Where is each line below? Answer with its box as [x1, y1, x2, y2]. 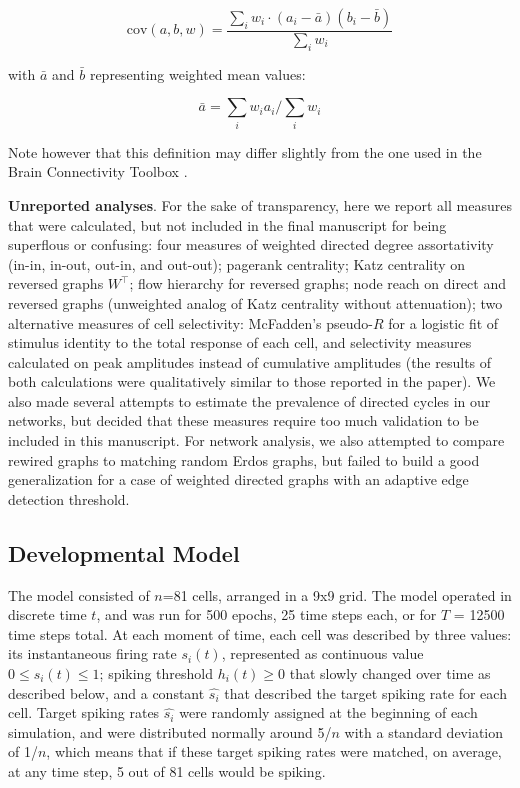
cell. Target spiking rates [8, 702, 160, 723]
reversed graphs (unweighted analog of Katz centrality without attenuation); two [8, 292, 503, 313]
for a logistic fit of [388, 312, 499, 333]
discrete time [8, 604, 87, 625]
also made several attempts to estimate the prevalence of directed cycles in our [8, 390, 491, 411]
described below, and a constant [8, 682, 205, 703]
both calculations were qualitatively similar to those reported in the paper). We [8, 371, 496, 392]
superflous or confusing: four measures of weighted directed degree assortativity [8, 234, 494, 255]
